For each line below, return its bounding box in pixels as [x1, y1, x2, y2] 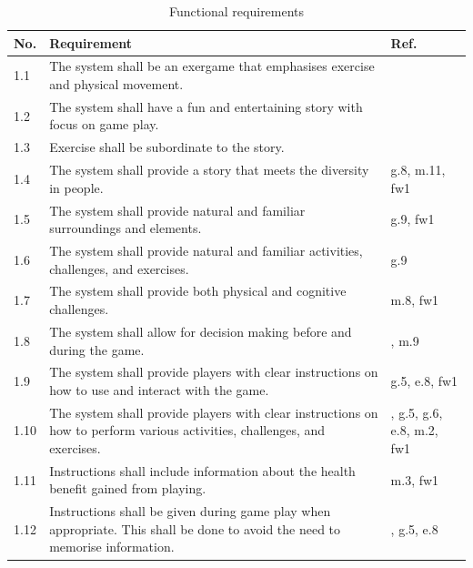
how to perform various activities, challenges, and [49, 421, 326, 440]
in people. [49, 177, 104, 197]
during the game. [49, 340, 145, 359]
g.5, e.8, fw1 [390, 371, 458, 390]
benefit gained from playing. [49, 479, 206, 498]
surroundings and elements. [49, 218, 202, 238]
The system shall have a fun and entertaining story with [49, 96, 363, 116]
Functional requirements [168, 2, 305, 20]
